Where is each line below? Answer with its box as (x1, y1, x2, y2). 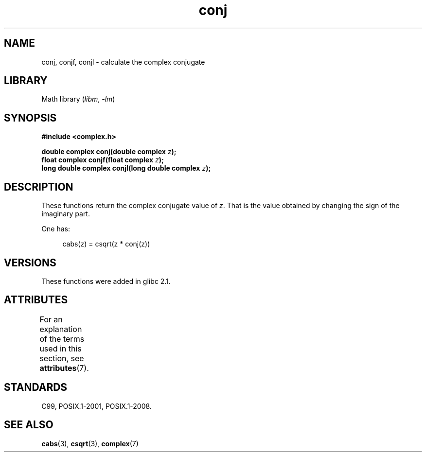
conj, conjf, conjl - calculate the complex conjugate (41, 57, 205, 66)
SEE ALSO (4, 419, 53, 431)
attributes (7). (39, 363, 89, 373)
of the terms (39, 333, 85, 344)
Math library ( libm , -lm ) (41, 95, 115, 104)
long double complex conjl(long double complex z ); (41, 164, 211, 173)
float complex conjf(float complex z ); (41, 156, 164, 164)
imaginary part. (41, 210, 90, 218)
